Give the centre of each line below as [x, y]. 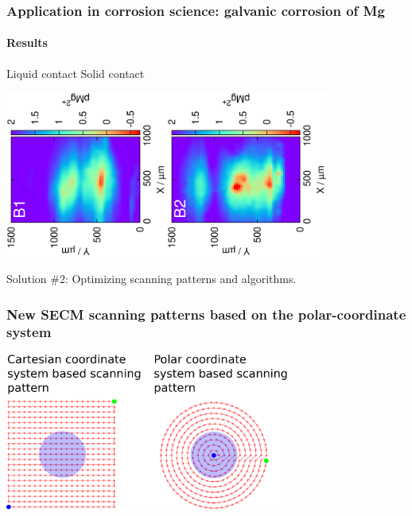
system [29, 332]
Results [27, 43]
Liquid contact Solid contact [76, 73]
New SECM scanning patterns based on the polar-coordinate [206, 314]
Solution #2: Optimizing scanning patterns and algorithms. [152, 279]
